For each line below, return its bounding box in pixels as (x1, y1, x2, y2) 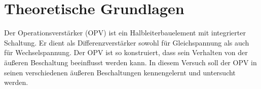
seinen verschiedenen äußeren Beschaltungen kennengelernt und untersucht (4, 67, 236, 77)
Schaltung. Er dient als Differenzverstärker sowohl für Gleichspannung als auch (4, 37, 249, 48)
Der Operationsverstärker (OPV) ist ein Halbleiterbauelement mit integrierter (4, 27, 246, 38)
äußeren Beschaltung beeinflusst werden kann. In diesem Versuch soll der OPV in (4, 57, 257, 67)
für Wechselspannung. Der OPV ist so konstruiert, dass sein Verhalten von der (4, 47, 248, 58)
